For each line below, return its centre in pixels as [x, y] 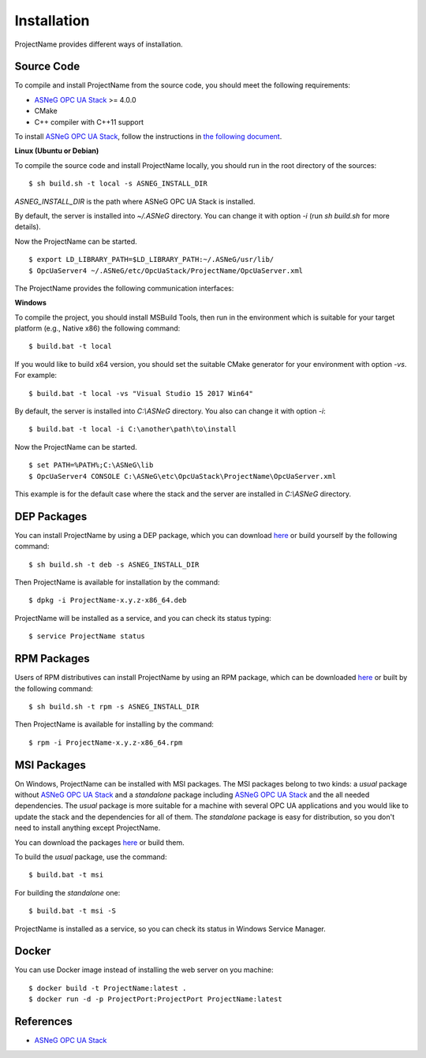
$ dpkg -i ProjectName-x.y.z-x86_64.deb [108, 600]
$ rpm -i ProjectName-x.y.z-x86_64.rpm [106, 742]
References [43, 1022]
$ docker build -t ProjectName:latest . [108, 988]
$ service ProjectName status [87, 636]
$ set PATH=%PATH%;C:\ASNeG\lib [91, 465]
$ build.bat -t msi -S [73, 911]
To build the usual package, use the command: [91, 857]
